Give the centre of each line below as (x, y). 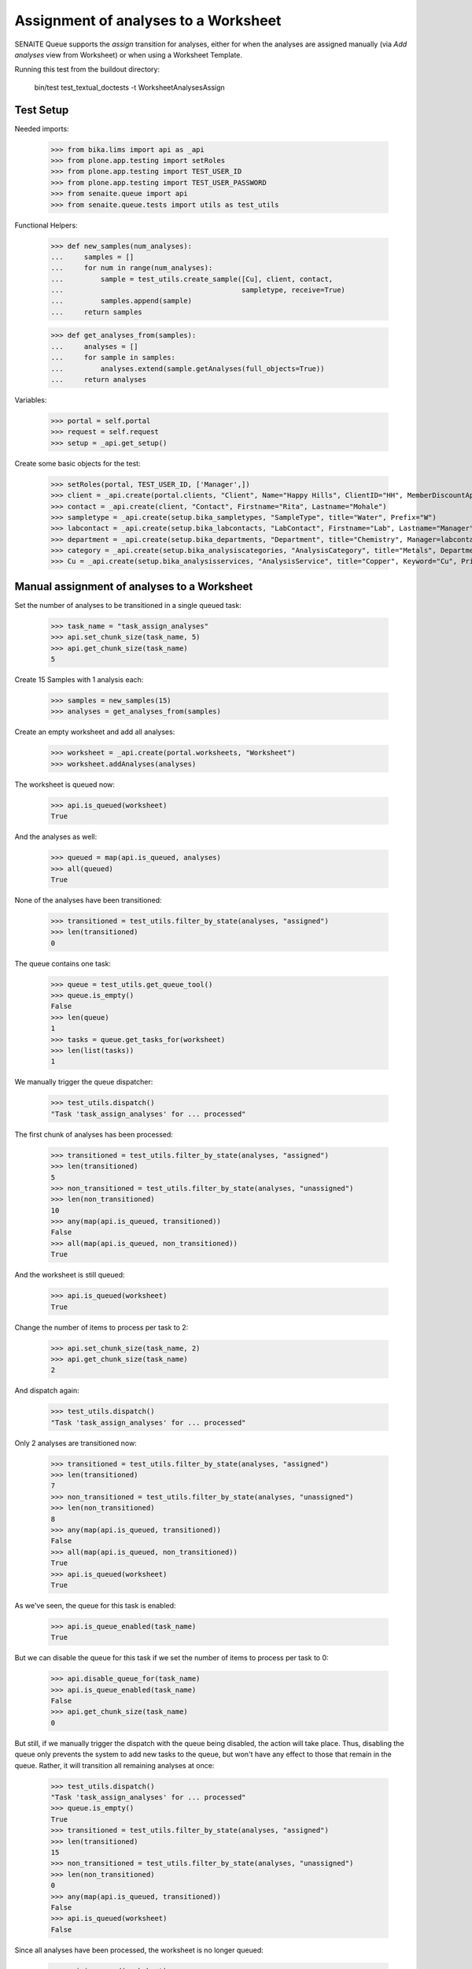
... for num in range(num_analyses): (132, 268)
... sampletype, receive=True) (198, 290)
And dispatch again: (47, 1391)
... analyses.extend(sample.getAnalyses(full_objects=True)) (188, 369)
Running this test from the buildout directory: (87, 69)
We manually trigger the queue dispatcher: (84, 1082)
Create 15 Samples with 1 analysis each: (79, 680)
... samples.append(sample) (122, 301)
